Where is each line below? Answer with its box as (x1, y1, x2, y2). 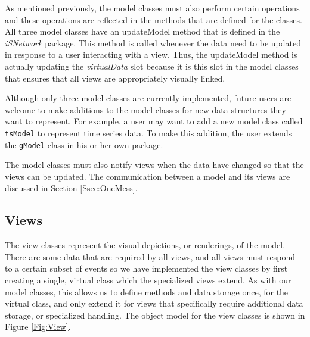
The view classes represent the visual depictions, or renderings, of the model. (5, 239, 286, 251)
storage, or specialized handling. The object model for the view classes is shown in (5, 308, 305, 321)
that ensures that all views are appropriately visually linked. (5, 71, 225, 84)
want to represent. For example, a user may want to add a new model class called (5, 115, 303, 127)
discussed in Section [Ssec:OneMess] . (5, 182, 138, 194)
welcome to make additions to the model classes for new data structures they (5, 103, 286, 116)
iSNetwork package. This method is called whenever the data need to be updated (5, 36, 302, 49)
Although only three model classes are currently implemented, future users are (5, 92, 292, 104)
